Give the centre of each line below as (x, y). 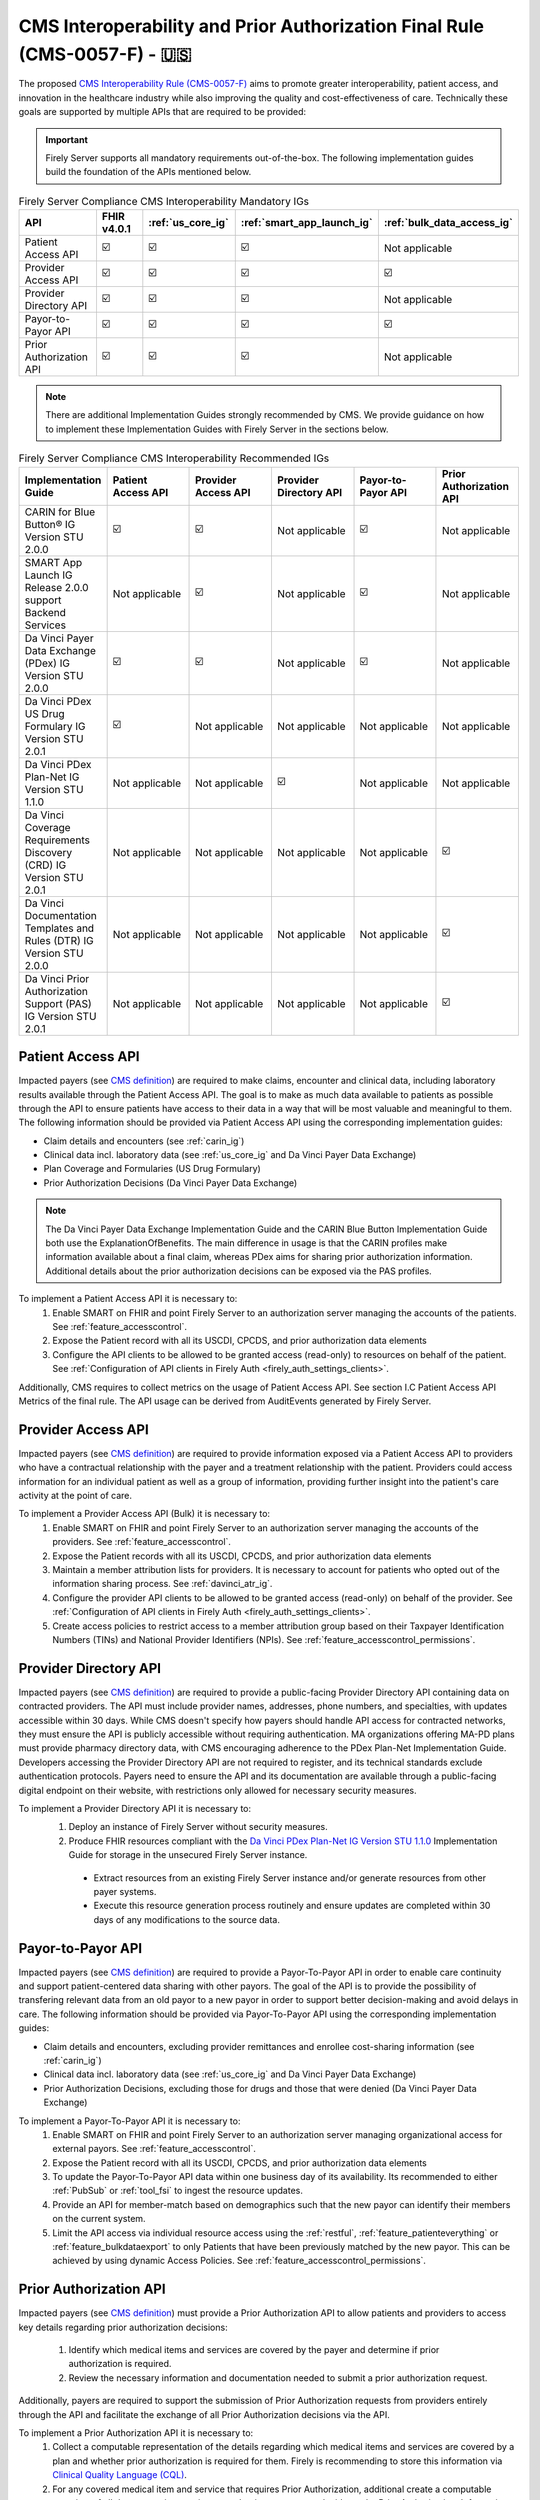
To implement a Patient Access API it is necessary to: (128, 1299)
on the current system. (99, 2219)
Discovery (48, 852)
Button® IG (50, 524)
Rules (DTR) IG (59, 940)
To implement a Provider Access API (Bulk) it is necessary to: (144, 1514)
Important (67, 139)
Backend (45, 612)
